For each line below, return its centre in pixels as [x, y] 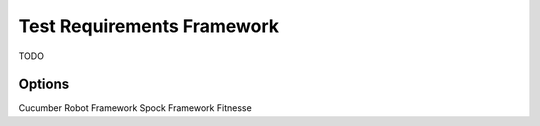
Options [44, 84]
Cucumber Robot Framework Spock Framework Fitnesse [135, 108]
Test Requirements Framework [149, 26]
